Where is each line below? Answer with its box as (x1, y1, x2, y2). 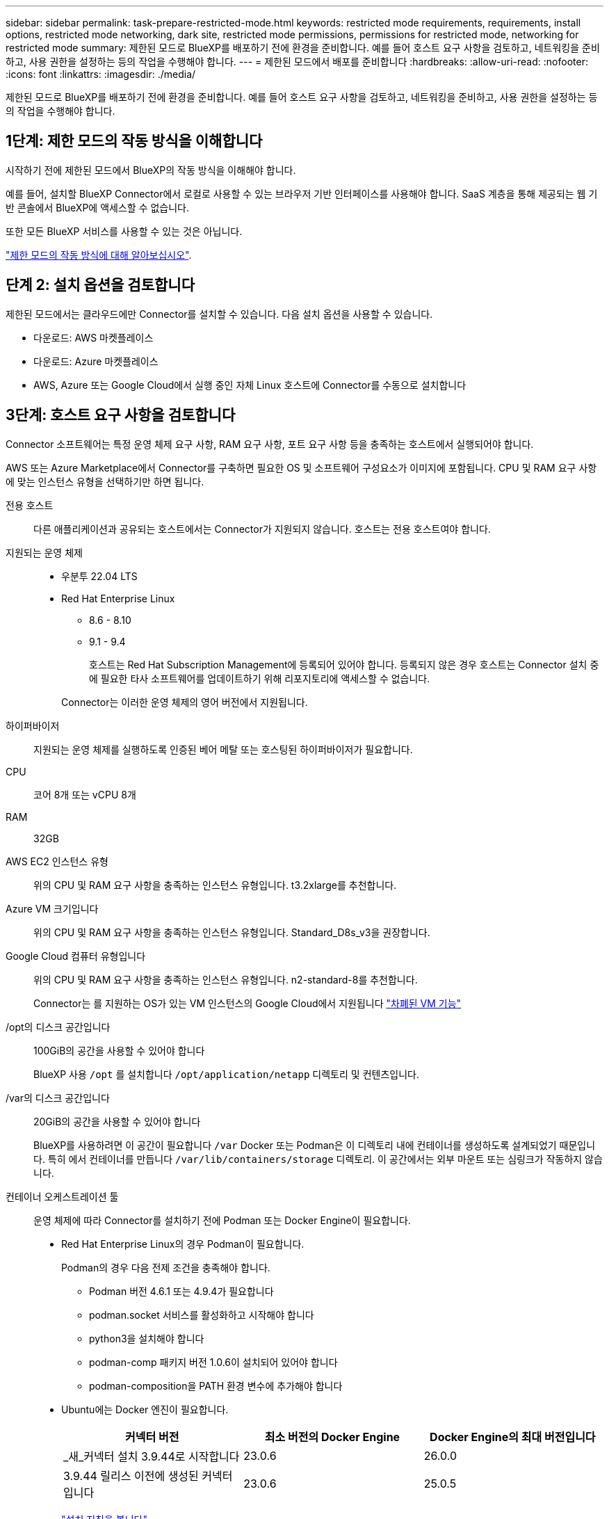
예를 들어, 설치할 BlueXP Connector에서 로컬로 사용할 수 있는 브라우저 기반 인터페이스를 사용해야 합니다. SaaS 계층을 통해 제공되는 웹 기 (6, 187, 598, 200)
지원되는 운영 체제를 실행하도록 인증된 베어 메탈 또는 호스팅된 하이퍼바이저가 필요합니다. (33, 743, 413, 755)
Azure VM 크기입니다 (6, 902, 99, 915)
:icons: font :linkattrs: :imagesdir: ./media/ (6, 68, 196, 80)
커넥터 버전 (124, 1429, 179, 1444)
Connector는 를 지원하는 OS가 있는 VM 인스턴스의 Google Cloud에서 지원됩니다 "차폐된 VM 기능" (33, 997, 462, 1009)
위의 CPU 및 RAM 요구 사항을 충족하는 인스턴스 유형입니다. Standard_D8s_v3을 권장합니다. (33, 926, 430, 938)
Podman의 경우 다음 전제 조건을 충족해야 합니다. (61, 1261, 270, 1273)
